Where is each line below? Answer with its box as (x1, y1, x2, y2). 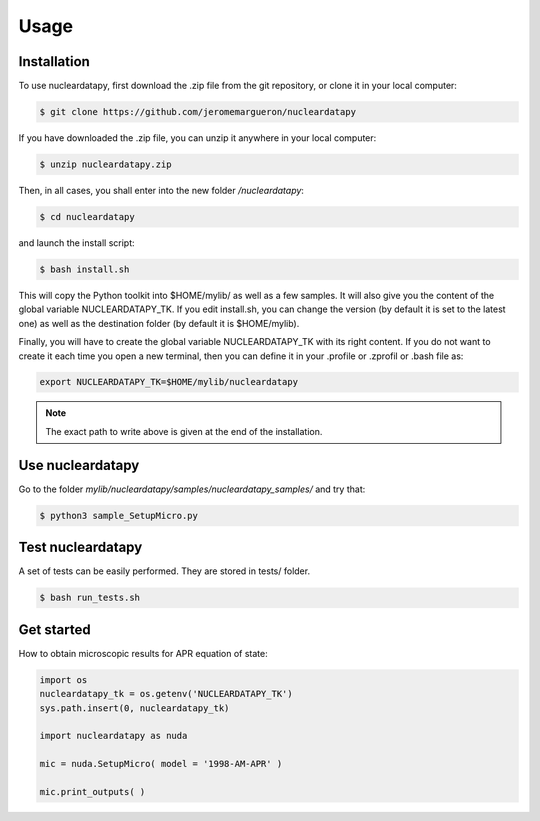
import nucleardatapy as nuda (39, 730, 188, 742)
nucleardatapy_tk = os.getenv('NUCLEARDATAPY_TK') (39, 688, 294, 700)
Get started (18, 621, 91, 638)
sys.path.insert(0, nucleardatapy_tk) (39, 702, 230, 714)
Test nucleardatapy (18, 539, 143, 556)
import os (39, 674, 88, 685)
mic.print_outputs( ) (39, 786, 146, 797)
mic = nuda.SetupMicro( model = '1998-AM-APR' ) (39, 758, 283, 770)
